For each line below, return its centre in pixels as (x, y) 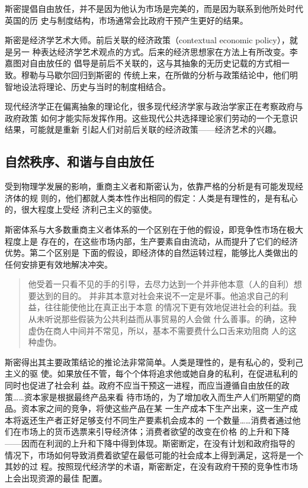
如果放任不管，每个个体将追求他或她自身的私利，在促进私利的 (177, 373)
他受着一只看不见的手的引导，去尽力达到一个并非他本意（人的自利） (161, 284)
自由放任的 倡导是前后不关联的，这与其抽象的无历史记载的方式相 (155, 63)
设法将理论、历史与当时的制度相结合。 (96, 86)
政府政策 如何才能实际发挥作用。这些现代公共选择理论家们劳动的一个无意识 (151, 118)
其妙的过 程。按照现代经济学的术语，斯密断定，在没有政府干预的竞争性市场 (151, 466)
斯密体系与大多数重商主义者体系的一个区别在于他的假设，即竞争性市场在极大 (154, 229)
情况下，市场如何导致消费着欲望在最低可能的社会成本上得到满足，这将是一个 (154, 455)
